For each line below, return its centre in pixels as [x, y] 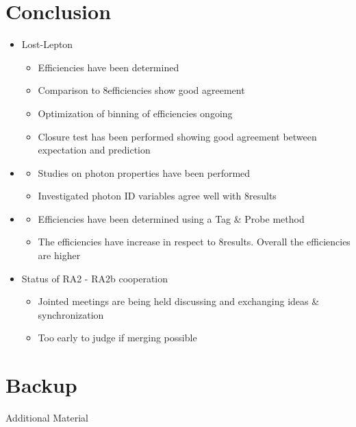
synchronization [71, 314]
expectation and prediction [94, 150]
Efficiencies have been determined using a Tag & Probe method [171, 218]
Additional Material [47, 418]
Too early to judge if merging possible [117, 338]
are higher [59, 255]
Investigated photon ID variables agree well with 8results [157, 196]
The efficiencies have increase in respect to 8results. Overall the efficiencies [194, 242]
